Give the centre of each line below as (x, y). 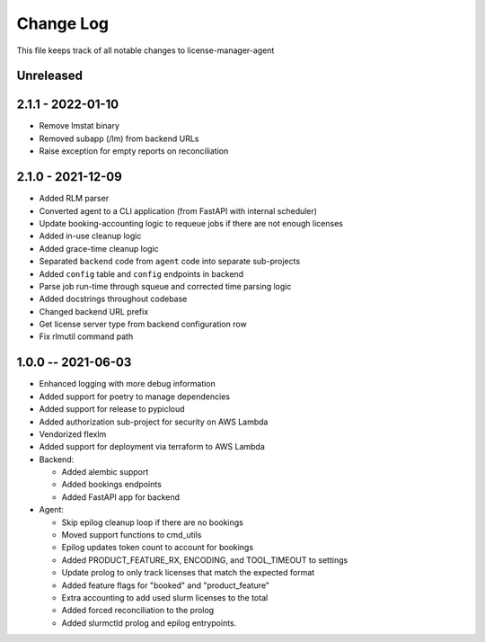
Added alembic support (105, 472)
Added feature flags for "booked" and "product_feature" (165, 585)
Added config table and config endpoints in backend (141, 273)
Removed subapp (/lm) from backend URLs (119, 138)
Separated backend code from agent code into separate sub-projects (170, 262)
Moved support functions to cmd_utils (132, 535)
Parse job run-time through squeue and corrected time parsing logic (165, 286)
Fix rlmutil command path (86, 336)
